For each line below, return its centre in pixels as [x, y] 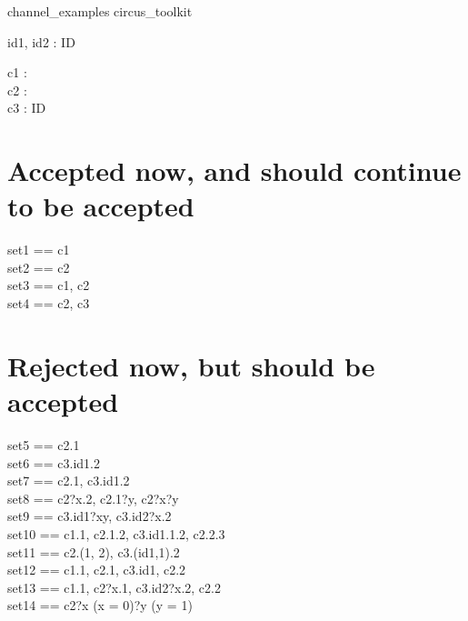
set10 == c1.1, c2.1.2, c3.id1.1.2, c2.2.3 [116, 533]
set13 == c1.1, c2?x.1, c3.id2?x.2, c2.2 [114, 587]
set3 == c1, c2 [49, 285]
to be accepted [101, 206]
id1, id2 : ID [41, 41]
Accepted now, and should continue [234, 170]
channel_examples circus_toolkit [100, 11]
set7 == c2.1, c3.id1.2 [69, 481]
